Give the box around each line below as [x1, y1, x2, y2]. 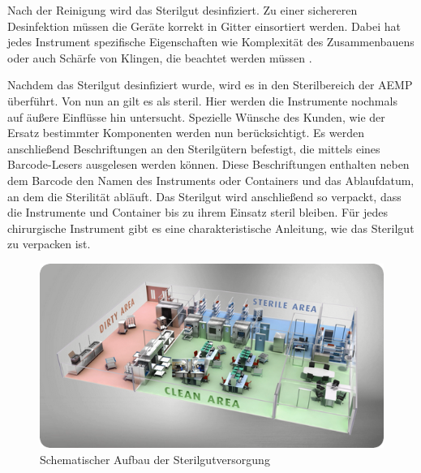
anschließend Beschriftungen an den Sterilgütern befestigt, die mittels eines [7, 140, 380, 157]
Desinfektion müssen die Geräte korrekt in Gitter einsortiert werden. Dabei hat [7, 17, 401, 34]
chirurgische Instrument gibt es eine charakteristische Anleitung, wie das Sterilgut [7, 219, 415, 236]
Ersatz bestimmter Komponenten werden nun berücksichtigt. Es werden [7, 124, 364, 141]
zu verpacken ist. [7, 235, 91, 252]
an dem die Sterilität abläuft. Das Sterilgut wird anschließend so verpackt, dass [7, 187, 402, 204]
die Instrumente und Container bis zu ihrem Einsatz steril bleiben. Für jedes [7, 204, 388, 221]
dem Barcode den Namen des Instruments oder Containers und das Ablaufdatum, [7, 171, 415, 188]
